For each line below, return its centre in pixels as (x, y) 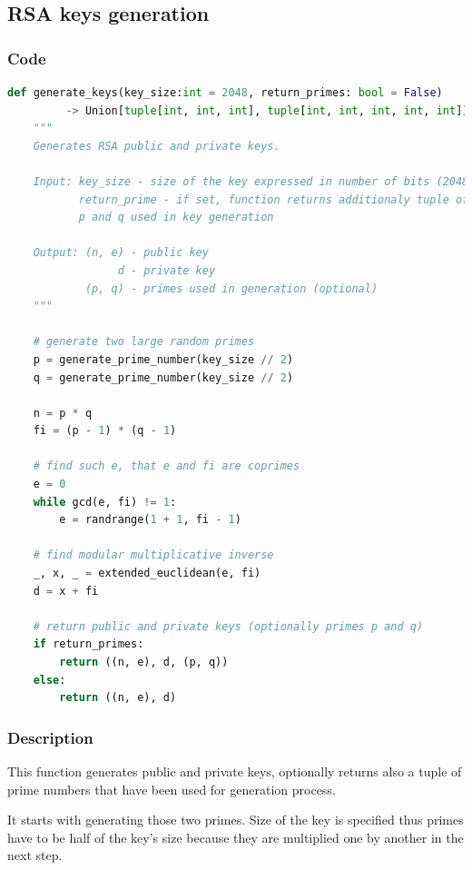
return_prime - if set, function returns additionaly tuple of (274, 199)
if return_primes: (88, 644)
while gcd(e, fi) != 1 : (105, 502)
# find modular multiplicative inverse (153, 555)
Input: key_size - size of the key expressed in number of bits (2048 (251, 181)
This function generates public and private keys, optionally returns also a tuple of (235, 771)
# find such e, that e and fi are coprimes (167, 466)
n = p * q (63, 413)
